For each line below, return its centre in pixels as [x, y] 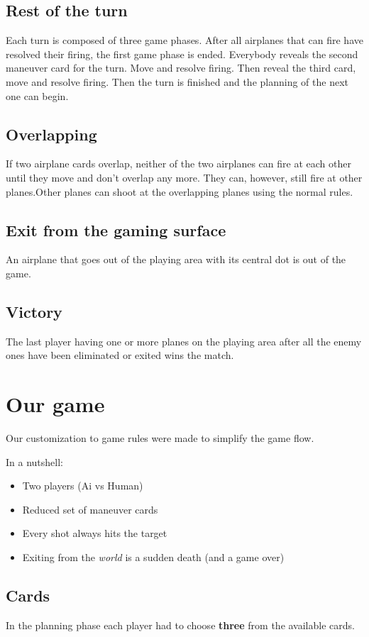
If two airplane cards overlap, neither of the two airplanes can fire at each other [178, 164]
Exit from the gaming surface [116, 229]
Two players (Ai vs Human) [83, 486]
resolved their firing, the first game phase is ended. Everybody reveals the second [182, 54]
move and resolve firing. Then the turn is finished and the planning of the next [177, 81]
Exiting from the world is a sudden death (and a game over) [153, 557]
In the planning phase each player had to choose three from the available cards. [180, 625]
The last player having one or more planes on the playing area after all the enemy [184, 341]
